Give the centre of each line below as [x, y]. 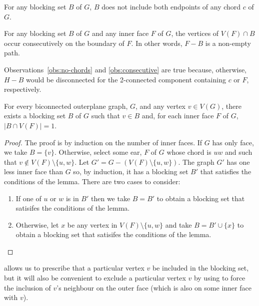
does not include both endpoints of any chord [171, 6]
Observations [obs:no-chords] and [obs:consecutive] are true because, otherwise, [125, 69]
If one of [28, 198]
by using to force [219, 278]
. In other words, [157, 43]
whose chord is [189, 152]
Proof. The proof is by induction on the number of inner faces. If [103, 142]
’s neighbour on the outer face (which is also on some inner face [154, 287]
